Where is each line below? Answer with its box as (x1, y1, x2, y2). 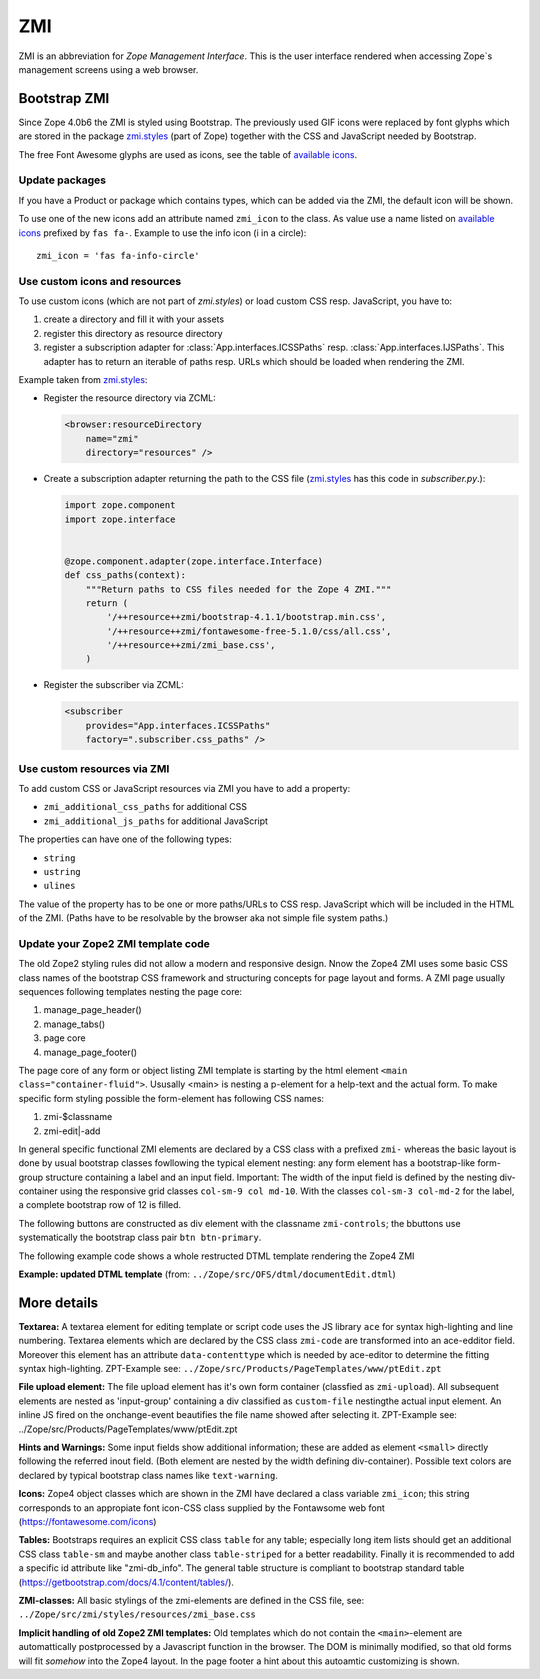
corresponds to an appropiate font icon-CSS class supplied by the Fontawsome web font (18, 1501, 385, 1514)
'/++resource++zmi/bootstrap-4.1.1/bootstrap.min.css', (106, 611, 387, 623)
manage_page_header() (43, 1004, 142, 1016)
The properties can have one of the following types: (18, 833, 232, 845)
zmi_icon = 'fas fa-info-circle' (36, 250, 200, 261)
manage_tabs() (43, 1018, 106, 1030)
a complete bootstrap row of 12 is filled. (18, 1199, 182, 1211)
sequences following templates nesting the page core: (18, 985, 243, 997)
